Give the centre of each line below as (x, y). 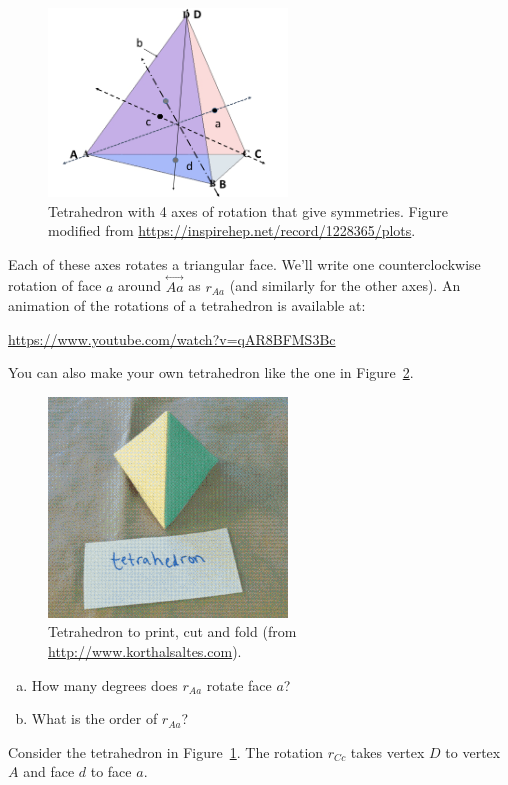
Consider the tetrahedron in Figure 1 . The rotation (166, 751)
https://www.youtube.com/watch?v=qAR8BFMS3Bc (172, 338)
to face (111, 771)
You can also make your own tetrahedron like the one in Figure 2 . (211, 372)
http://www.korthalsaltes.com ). (145, 650)
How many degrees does (104, 684)
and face (49, 771)
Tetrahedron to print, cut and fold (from (172, 631)
